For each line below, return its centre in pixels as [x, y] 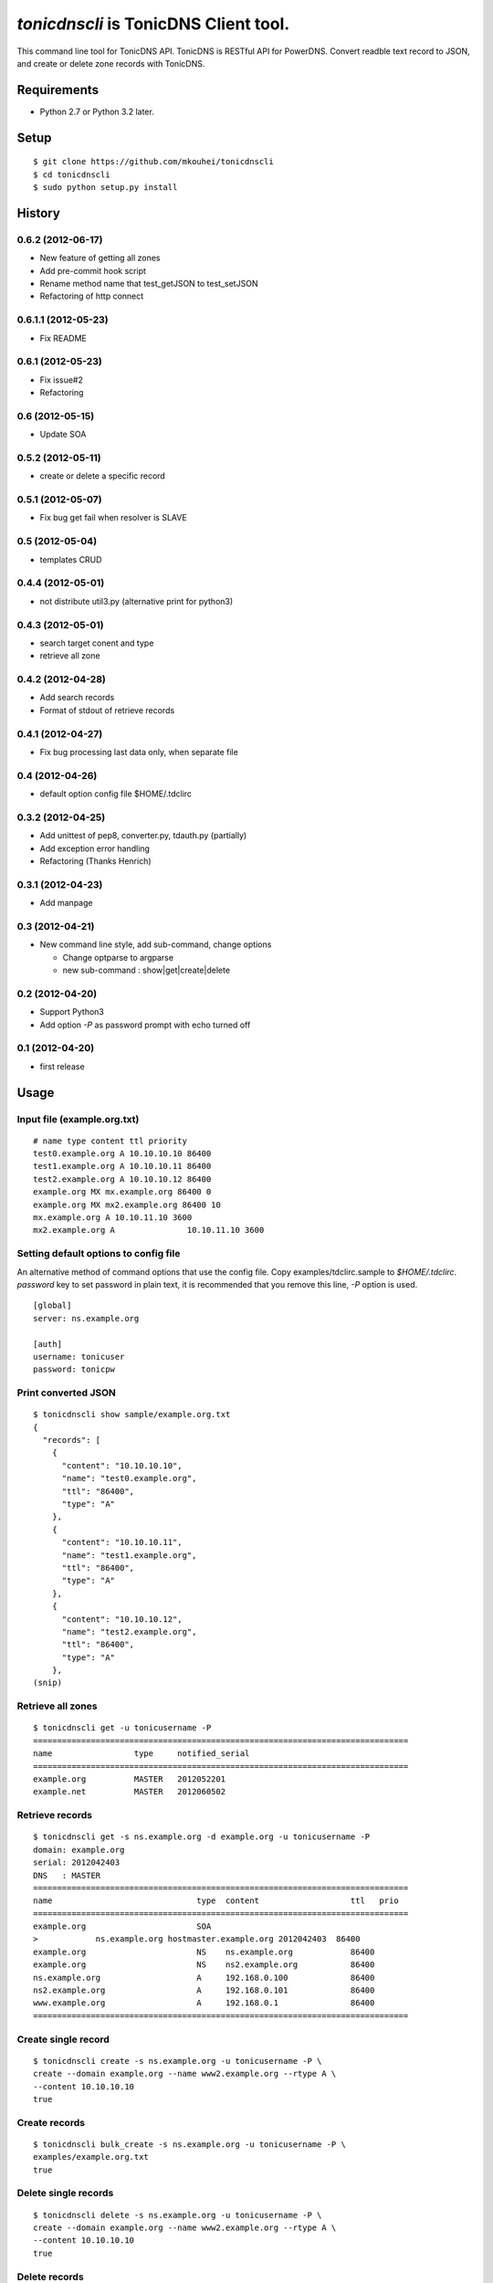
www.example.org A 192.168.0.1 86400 [204, 2003]
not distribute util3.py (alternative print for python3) [136, 601]
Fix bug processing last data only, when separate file [139, 752]
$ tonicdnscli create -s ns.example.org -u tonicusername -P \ [178, 2061]
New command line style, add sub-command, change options [156, 944]
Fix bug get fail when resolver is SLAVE [113, 518]
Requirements [58, 90]
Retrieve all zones [57, 1706]
